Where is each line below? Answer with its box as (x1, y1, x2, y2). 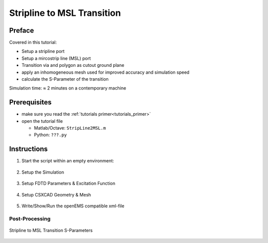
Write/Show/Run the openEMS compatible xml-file (21, 203, 125, 209)
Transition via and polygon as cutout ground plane (21, 62, 125, 68)
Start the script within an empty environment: (21, 158, 114, 164)
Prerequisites (9, 98, 52, 106)
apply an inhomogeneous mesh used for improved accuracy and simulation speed (21, 69, 190, 75)
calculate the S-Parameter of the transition (21, 76, 109, 82)
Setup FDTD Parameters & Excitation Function (21, 181, 116, 187)
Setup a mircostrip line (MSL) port (21, 55, 91, 61)
